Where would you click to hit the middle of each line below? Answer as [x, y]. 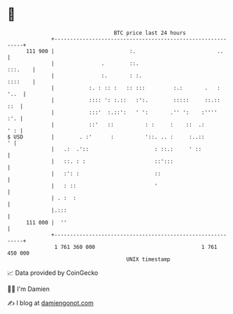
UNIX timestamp [148, 259]
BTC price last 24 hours [150, 33]
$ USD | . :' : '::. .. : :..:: [106, 137]
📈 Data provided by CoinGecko [53, 273]
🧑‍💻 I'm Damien [29, 289]
